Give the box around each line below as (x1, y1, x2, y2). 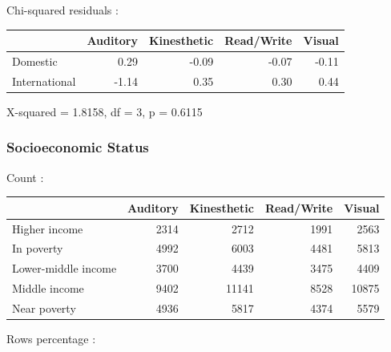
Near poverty (12, 300, 76, 316)
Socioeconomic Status (6, 137, 149, 157)
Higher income (12, 220, 83, 237)
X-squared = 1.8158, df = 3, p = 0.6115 (6, 103, 203, 119)
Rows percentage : (6, 330, 96, 347)
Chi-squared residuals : (6, 2, 119, 18)
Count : (6, 168, 44, 185)
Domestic (12, 52, 58, 69)
